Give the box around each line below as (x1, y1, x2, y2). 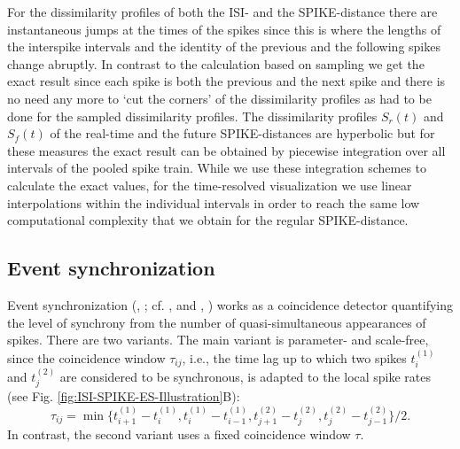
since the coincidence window (7, 348, 166, 367)
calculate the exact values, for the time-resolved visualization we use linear (7, 175, 412, 194)
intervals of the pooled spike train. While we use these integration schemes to (7, 159, 427, 177)
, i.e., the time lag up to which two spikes (182, 348, 407, 367)
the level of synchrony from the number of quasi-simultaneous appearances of (7, 313, 426, 331)
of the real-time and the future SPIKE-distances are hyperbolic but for (50, 124, 435, 143)
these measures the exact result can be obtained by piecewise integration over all (7, 141, 446, 159)
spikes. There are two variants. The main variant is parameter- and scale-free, (7, 330, 429, 349)
